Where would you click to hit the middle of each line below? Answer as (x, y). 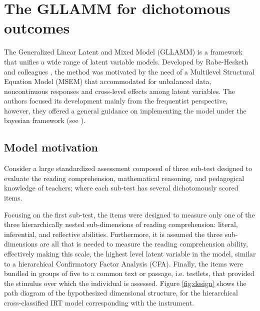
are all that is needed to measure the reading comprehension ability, (144, 244)
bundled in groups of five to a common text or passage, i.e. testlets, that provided (129, 273)
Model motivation (51, 147)
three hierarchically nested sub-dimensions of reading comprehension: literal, (121, 224)
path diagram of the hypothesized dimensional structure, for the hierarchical (121, 293)
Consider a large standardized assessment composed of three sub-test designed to (128, 168)
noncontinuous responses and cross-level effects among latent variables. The (119, 91)
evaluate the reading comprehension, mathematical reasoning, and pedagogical (124, 178)
